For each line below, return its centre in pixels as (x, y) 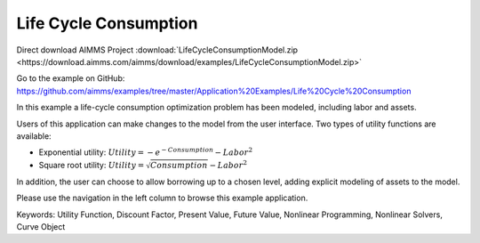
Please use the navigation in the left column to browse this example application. (162, 198)
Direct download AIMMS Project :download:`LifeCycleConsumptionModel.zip (157, 50)
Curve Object (41, 226)
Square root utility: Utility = (92, 165)
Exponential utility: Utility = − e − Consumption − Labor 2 (146, 152)
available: (34, 136)
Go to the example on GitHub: (71, 78)
